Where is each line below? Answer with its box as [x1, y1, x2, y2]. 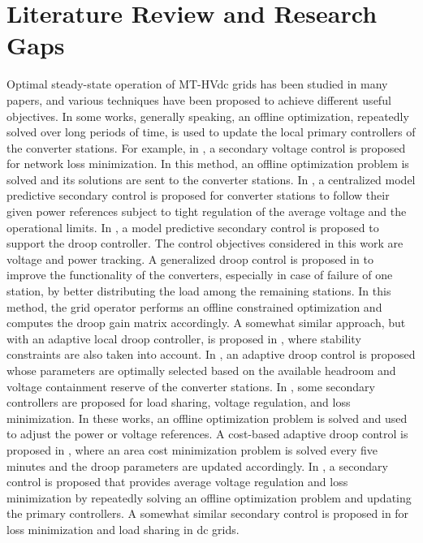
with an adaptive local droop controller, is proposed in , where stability [6, 330, 361, 347]
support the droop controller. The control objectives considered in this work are [6, 235, 404, 252]
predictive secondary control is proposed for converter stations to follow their [6, 187, 390, 204]
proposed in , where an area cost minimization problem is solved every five [6, 441, 378, 458]
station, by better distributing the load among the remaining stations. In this [6, 282, 391, 300]
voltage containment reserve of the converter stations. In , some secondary [6, 377, 375, 394]
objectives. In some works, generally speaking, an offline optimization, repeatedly [6, 107, 409, 124]
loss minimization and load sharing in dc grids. [6, 520, 240, 537]
